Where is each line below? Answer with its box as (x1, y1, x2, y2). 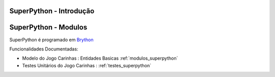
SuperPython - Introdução (9, 7, 95, 15)
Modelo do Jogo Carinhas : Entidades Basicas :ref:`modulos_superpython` (22, 55, 178, 61)
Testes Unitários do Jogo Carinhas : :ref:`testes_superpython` (22, 62, 151, 68)
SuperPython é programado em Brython (9, 36, 94, 43)
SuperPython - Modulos (9, 23, 88, 32)
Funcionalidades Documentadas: (9, 46, 78, 52)
